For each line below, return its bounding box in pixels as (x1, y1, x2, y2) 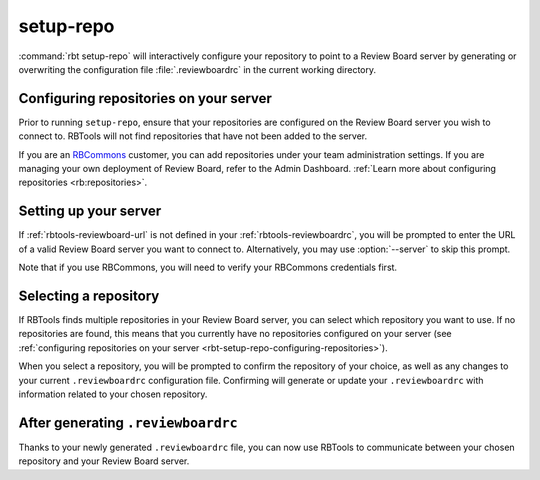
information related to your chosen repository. (18, 388, 208, 400)
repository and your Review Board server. (18, 455, 190, 467)
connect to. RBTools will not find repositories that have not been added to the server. (18, 130, 368, 142)
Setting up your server (18, 203, 162, 220)
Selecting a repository (18, 287, 160, 304)
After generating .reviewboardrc (18, 414, 239, 431)
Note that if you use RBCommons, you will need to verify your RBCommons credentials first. (18, 261, 398, 274)
